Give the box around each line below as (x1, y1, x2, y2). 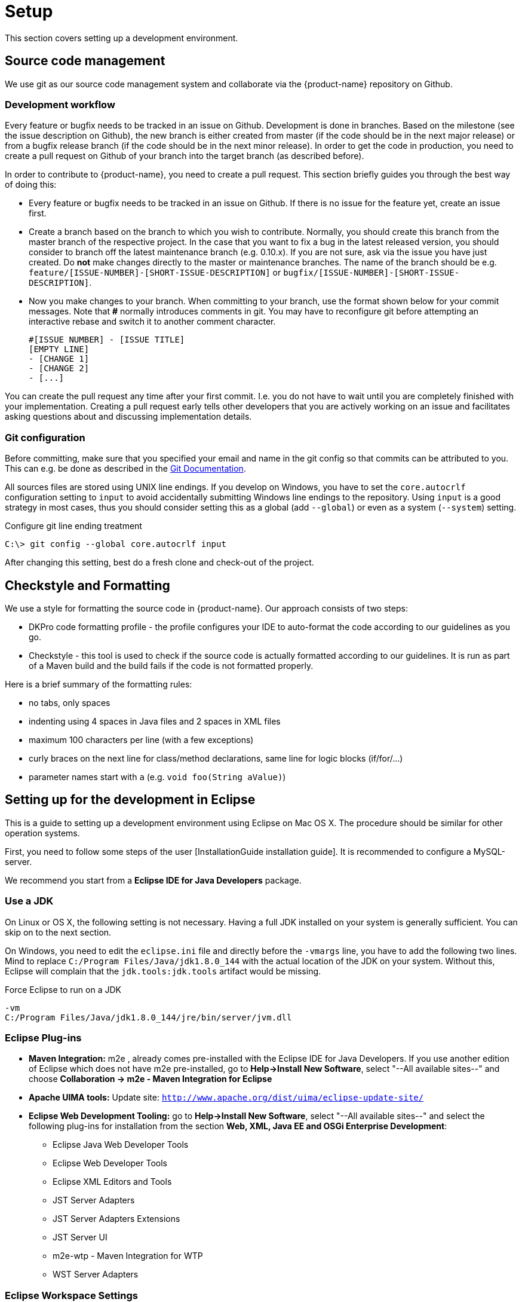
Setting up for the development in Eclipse (5, 792, 256, 808)
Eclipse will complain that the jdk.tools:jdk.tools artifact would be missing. (5, 965, 321, 976)
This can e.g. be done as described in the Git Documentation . (5, 463, 246, 474)
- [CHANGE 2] (29, 363, 90, 374)
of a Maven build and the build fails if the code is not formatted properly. (29, 660, 314, 671)
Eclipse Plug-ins (5, 1031, 82, 1044)
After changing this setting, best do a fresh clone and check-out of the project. (5, 557, 314, 568)
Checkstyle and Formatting (5, 577, 170, 593)
